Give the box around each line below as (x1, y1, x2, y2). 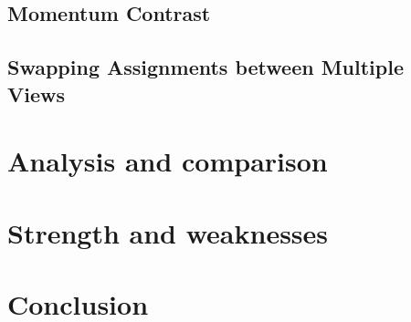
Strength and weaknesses (7, 213, 329, 251)
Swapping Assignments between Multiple (7, 53, 404, 81)
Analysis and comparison (7, 142, 328, 180)
